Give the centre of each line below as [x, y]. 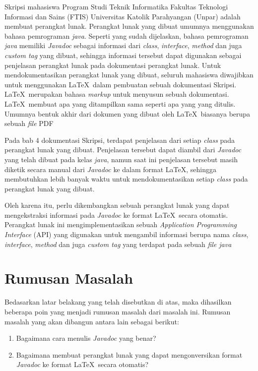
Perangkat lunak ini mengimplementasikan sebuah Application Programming [121, 224]
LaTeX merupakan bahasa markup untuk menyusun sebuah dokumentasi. [117, 94]
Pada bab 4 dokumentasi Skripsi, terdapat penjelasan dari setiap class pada [120, 140]
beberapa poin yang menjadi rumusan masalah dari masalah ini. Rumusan [118, 311]
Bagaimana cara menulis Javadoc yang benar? [86, 338]
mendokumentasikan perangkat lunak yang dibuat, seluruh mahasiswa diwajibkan [129, 75]
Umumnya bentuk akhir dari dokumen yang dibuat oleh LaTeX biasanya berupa [128, 113]
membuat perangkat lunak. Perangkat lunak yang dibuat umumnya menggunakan [129, 26]
